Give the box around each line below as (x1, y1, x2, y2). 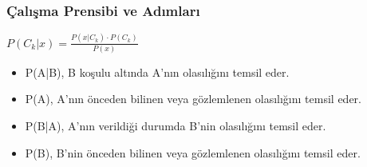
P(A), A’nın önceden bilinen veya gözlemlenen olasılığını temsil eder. (25, 90, 361, 107)
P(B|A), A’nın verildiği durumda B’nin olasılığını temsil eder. (25, 117, 326, 134)
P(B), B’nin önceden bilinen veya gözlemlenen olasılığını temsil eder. (25, 144, 361, 161)
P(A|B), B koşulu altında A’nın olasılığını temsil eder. (25, 63, 290, 80)
